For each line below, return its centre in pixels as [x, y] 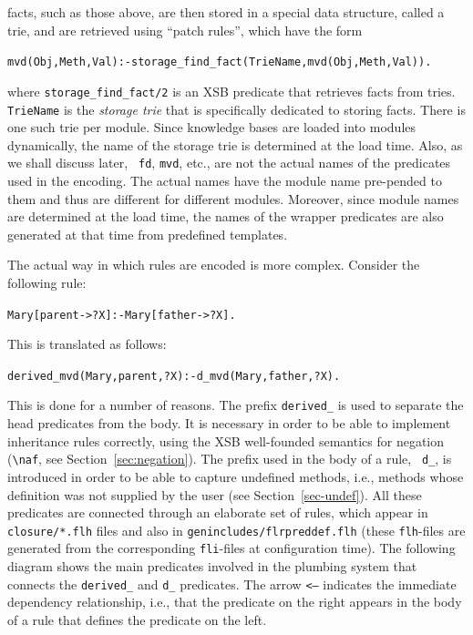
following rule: [47, 282]
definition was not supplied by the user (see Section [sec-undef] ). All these [215, 494]
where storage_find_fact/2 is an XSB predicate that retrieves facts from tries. [231, 91]
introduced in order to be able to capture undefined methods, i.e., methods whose [236, 476]
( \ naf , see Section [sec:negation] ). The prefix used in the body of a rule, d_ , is [230, 459]
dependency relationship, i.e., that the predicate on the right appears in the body [235, 602]
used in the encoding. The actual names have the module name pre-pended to [225, 180]
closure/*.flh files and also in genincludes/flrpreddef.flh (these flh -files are [236, 530]
